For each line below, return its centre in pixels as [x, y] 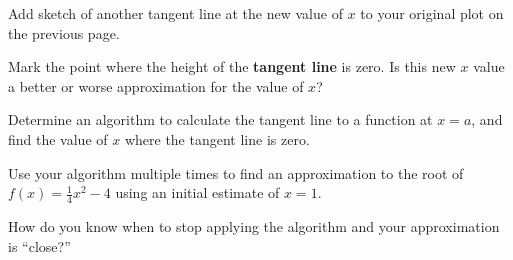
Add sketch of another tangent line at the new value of [175, 13]
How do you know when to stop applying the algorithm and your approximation [254, 225]
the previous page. [64, 32]
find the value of [58, 138]
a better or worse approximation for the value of [156, 85]
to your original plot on [432, 13]
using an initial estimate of [197, 192]
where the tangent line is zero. [217, 138]
